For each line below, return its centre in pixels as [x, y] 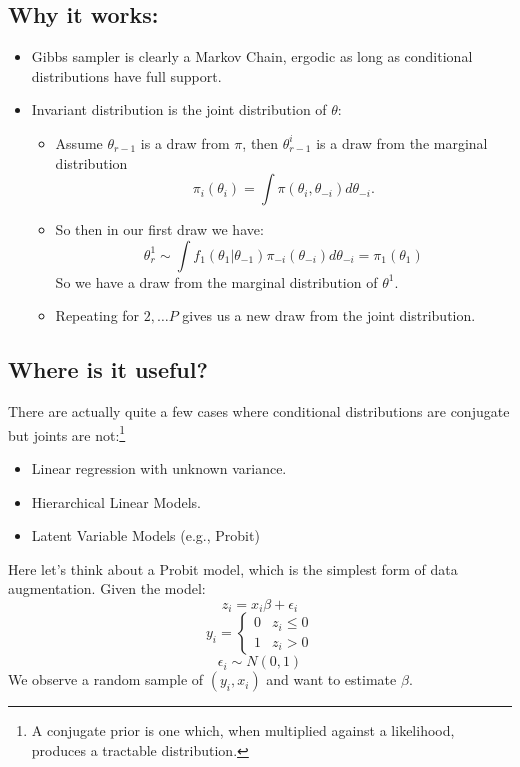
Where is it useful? [108, 369]
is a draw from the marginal [402, 142]
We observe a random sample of [106, 679]
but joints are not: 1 [67, 433]
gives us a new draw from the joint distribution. [329, 315]
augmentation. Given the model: [107, 588]
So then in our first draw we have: [159, 229]
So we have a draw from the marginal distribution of [216, 281]
